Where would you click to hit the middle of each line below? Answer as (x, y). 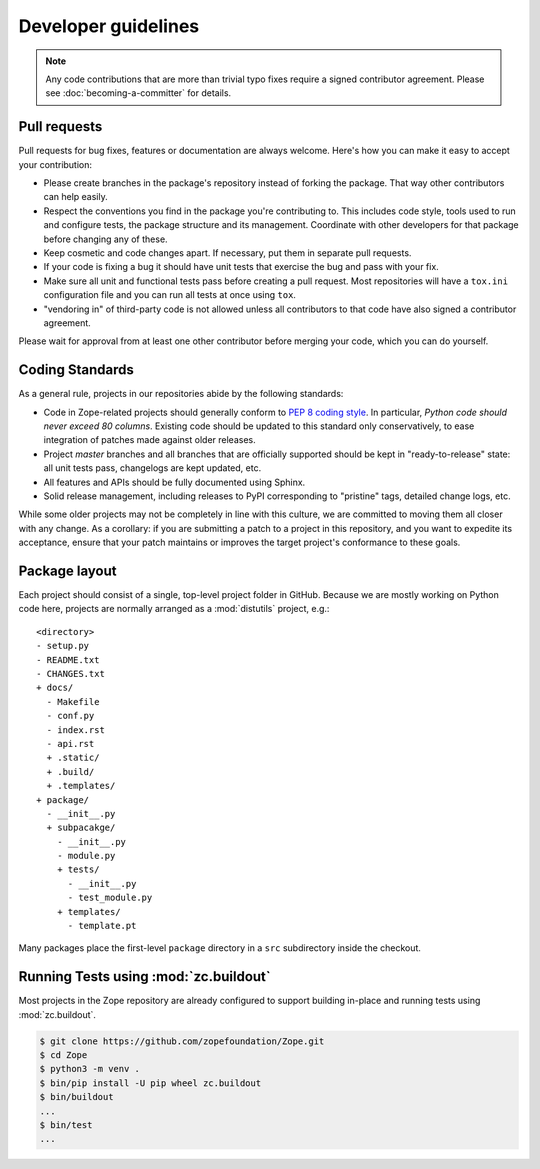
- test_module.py (110, 898)
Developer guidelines (109, 26)
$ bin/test (66, 1125)
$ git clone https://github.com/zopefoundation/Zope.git (182, 1041)
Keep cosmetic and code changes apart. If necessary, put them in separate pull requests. (227, 252)
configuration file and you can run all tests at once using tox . (170, 295)
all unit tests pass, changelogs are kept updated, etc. (152, 468)
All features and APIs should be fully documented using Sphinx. (174, 482)
